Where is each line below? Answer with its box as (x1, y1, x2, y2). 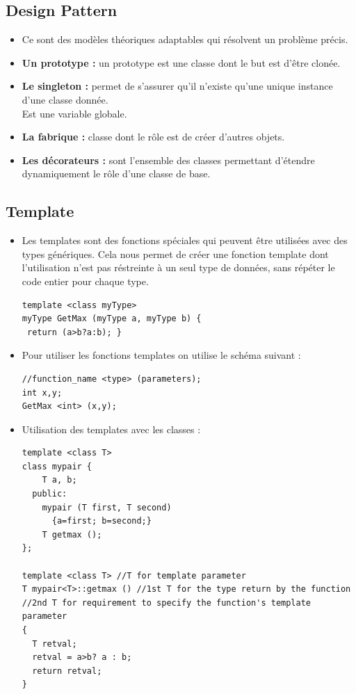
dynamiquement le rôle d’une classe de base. (22, 166, 211, 181)
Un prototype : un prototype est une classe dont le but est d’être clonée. (22, 55, 341, 70)
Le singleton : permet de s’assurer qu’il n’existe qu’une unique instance (22, 79, 333, 93)
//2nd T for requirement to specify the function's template (22, 597, 311, 608)
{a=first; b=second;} (51, 516, 152, 526)
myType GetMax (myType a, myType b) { (22, 314, 202, 324)
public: (32, 489, 67, 499)
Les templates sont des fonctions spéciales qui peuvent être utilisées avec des (22, 233, 348, 248)
